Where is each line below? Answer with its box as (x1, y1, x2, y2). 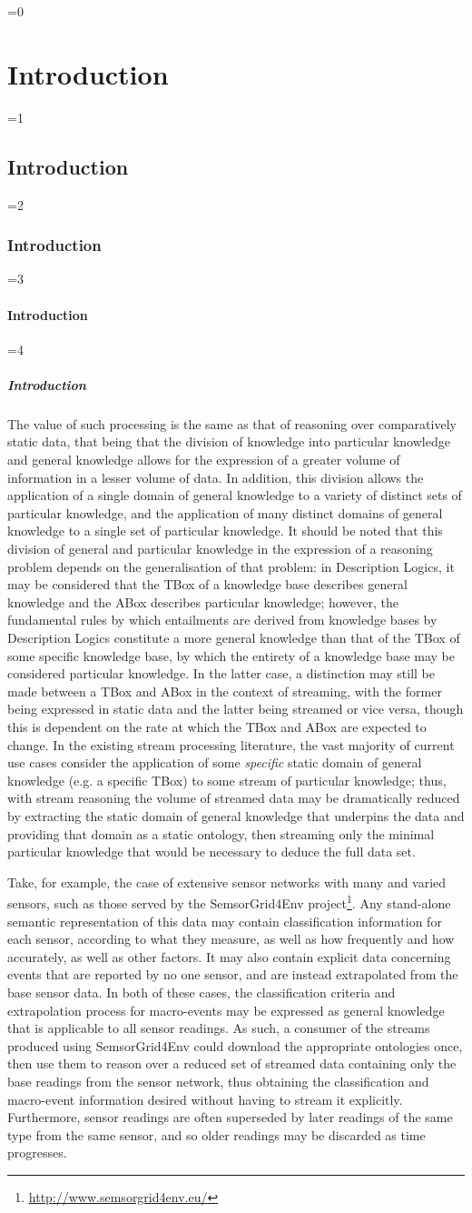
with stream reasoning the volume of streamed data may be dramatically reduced (7, 788, 460, 807)
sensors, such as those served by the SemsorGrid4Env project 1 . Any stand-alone (7, 891, 451, 912)
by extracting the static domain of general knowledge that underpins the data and (7, 806, 465, 825)
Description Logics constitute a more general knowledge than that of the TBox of (7, 628, 460, 647)
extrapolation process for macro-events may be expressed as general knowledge (7, 1000, 445, 1019)
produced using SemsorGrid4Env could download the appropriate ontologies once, (7, 1036, 463, 1055)
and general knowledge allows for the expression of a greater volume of (7, 450, 400, 469)
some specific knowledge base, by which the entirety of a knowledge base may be (7, 646, 455, 665)
